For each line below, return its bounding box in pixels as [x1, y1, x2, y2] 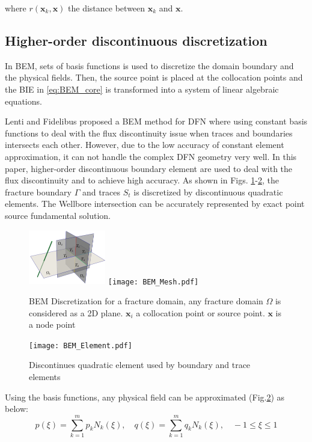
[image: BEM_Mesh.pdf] [108, 277, 199, 286]
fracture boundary [5, 185, 72, 198]
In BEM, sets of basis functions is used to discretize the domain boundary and [5, 59, 294, 72]
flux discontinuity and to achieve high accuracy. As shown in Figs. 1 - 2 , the [5, 174, 279, 186]
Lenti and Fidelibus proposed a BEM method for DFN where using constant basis [5, 115, 308, 127]
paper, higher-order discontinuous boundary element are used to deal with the [5, 162, 293, 174]
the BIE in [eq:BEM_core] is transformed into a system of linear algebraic [5, 82, 279, 95]
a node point [29, 318, 76, 331]
